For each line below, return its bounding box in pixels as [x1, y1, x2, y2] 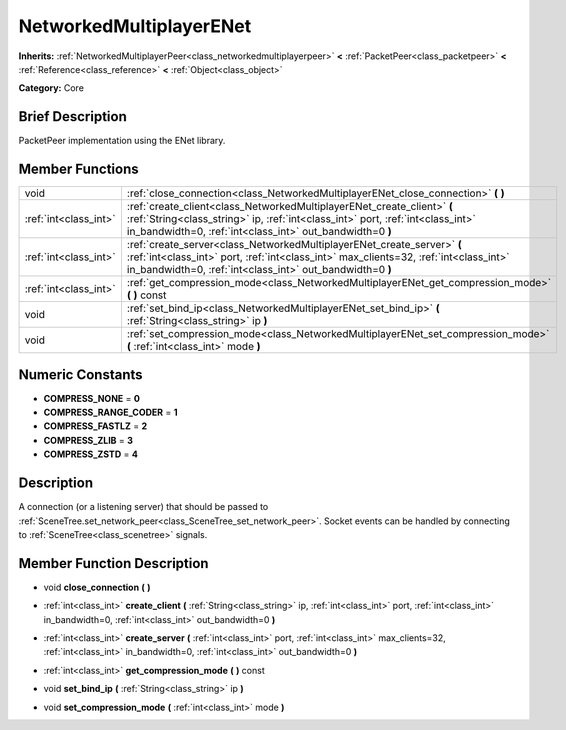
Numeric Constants [18, 366, 144, 383]
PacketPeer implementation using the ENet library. [18, 135, 226, 147]
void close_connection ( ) [43, 581, 151, 593]
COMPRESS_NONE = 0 [43, 392, 140, 404]
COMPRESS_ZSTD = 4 [43, 448, 139, 460]
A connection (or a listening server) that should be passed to [18, 501, 269, 513]
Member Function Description [18, 555, 209, 572]
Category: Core [18, 82, 85, 94]
